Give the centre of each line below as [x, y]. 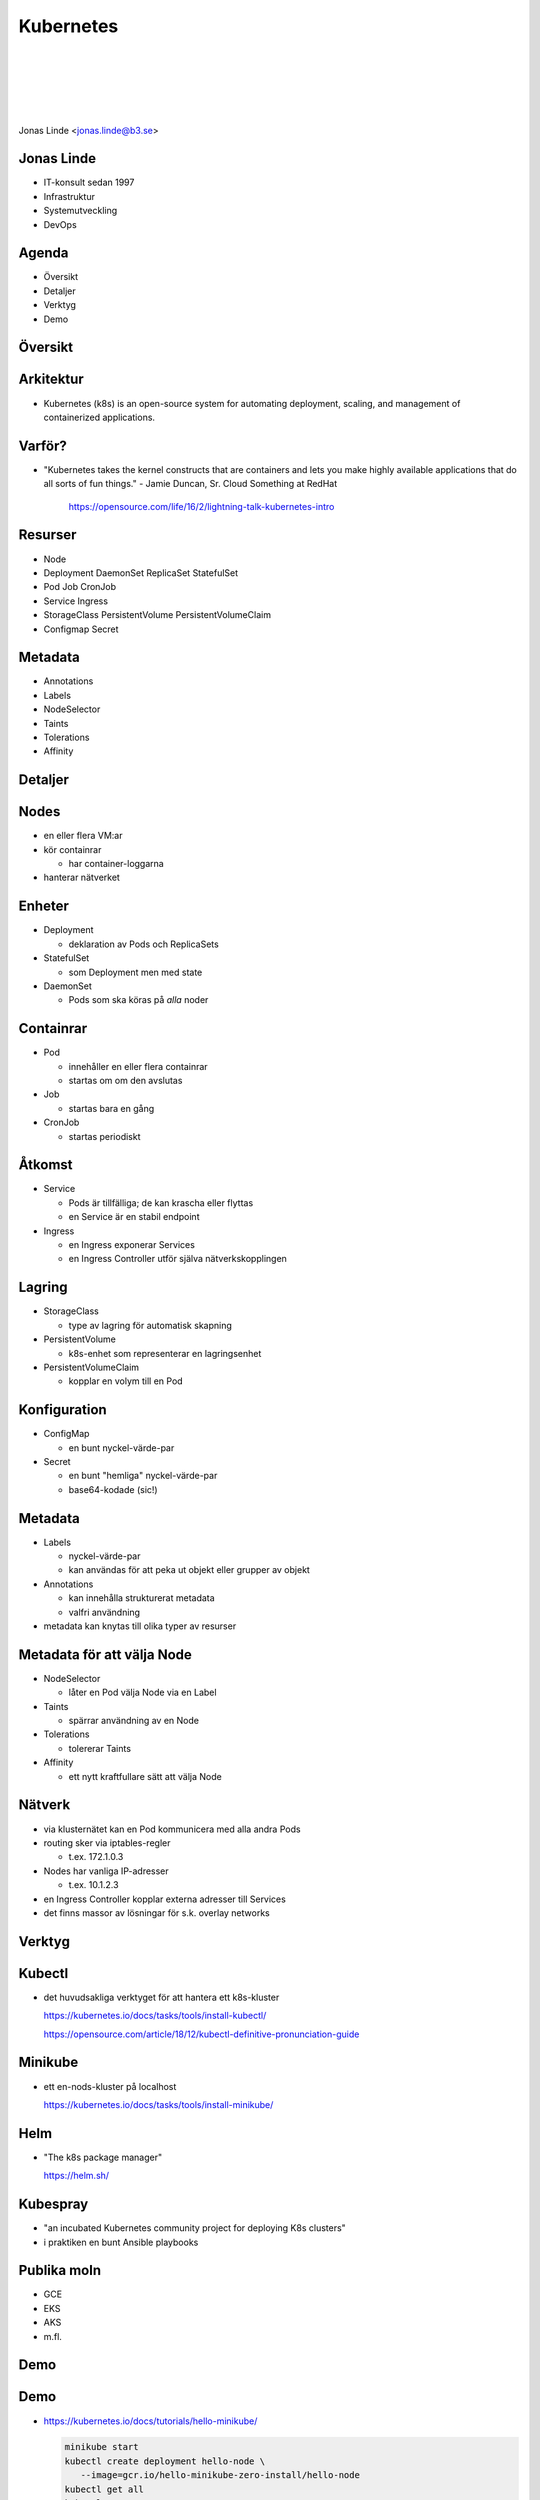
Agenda [43, 253]
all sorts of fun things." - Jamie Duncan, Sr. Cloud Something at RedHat [190, 484]
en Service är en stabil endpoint [134, 1217]
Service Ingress [76, 601]
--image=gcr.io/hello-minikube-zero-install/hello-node [220, 2475]
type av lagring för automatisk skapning [150, 1325]
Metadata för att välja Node [105, 1654]
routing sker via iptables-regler [107, 1842]
